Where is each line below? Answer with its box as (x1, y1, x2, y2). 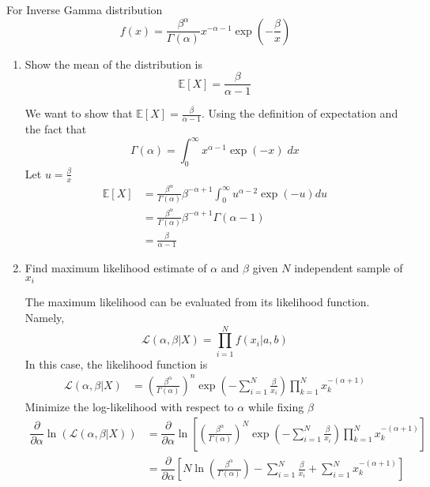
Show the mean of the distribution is (25, 55, 203, 72)
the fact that (25, 121, 87, 137)
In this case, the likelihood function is (25, 355, 208, 372)
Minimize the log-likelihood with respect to (25, 398, 234, 414)
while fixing (247, 398, 304, 414)
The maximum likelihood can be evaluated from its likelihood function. (25, 294, 370, 310)
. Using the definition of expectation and (201, 105, 398, 122)
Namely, (25, 309, 65, 326)
